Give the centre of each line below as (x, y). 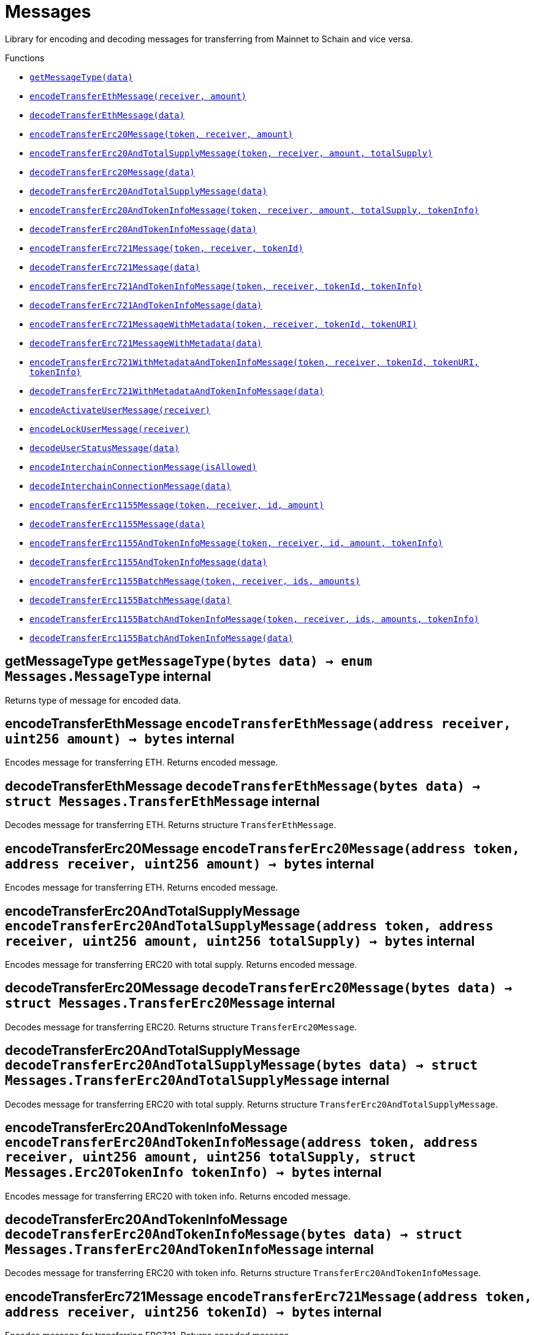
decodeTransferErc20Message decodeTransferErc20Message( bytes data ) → (259, 988)
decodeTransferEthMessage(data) (107, 115)
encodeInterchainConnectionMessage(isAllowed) (143, 467)
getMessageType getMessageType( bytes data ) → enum (189, 661)
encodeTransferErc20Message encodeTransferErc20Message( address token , (262, 848)
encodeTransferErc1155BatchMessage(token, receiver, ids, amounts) (195, 581)
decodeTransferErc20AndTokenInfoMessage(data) (143, 229)
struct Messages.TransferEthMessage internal (162, 801)
